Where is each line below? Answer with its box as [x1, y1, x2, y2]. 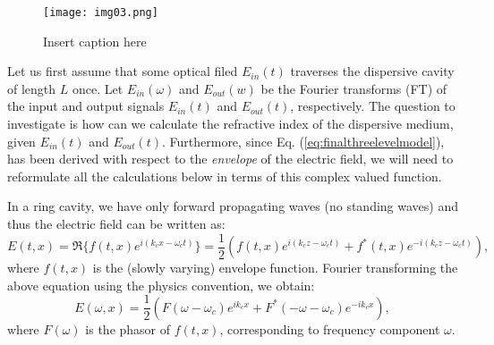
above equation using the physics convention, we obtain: [7, 275, 315, 294]
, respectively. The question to [290, 97, 456, 115]
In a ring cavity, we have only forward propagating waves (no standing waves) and [7, 197, 458, 215]
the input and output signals [7, 97, 165, 115]
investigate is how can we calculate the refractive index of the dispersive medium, [7, 114, 454, 133]
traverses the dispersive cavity [290, 62, 455, 80]
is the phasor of [85, 319, 171, 338]
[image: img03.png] [43, 6, 158, 19]
